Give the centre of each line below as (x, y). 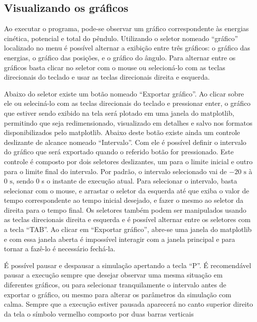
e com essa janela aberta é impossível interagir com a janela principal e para (120, 239)
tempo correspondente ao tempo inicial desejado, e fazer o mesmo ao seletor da (124, 200)
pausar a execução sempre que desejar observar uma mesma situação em (113, 275)
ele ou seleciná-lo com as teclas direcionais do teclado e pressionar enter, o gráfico (127, 103)
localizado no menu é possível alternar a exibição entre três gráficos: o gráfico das (127, 48)
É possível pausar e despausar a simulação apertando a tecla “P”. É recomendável (128, 265)
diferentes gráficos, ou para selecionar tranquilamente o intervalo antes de (115, 285)
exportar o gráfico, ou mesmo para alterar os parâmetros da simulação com (118, 294)
